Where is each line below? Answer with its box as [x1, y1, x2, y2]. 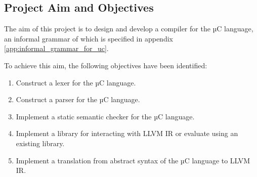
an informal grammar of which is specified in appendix [4, 33, 173, 43]
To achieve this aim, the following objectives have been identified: [4, 60, 207, 70]
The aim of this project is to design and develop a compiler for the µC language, [4, 23, 253, 34]
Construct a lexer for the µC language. [16, 77, 136, 87]
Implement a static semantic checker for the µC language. [16, 111, 195, 121]
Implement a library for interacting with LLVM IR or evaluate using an [16, 128, 238, 139]
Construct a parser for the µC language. [16, 94, 140, 105]
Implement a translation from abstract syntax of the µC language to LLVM [16, 155, 250, 165]
